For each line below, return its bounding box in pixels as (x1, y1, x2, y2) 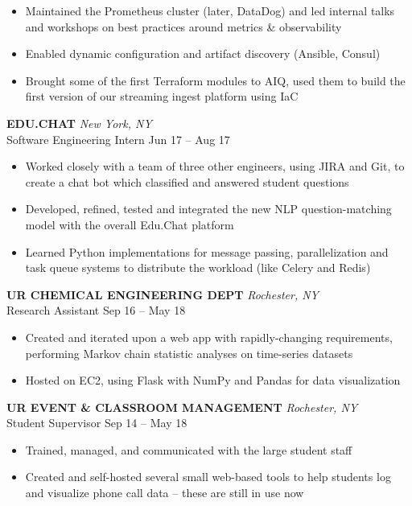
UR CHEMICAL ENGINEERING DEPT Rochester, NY (6, 286, 319, 302)
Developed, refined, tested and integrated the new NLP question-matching (25, 200, 392, 217)
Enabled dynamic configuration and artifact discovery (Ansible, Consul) (25, 45, 381, 62)
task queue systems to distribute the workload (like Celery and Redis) (25, 259, 371, 276)
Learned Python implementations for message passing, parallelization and (25, 243, 389, 260)
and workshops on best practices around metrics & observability (25, 18, 342, 35)
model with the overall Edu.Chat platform (25, 216, 234, 232)
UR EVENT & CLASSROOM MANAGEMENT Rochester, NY (6, 398, 358, 415)
